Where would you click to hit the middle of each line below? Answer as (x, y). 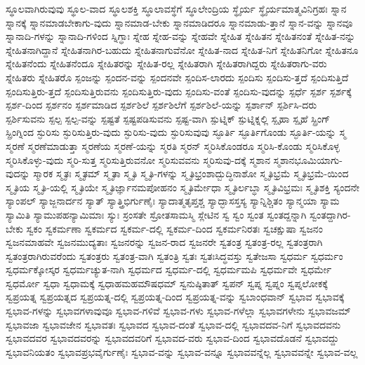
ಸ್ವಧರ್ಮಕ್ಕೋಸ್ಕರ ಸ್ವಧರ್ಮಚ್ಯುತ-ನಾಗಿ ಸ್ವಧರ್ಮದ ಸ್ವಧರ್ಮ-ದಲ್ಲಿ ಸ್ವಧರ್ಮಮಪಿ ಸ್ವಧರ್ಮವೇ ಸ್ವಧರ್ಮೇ (169, 269)
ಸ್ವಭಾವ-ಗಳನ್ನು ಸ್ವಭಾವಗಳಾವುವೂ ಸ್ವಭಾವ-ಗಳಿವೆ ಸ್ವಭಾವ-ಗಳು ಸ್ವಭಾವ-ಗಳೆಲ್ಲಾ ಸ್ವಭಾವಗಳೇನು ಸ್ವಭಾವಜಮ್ (178, 311)
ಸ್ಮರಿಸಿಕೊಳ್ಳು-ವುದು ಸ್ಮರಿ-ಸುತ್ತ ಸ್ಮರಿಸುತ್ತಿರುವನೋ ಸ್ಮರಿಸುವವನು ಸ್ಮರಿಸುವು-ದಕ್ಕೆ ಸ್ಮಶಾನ (138, 159)
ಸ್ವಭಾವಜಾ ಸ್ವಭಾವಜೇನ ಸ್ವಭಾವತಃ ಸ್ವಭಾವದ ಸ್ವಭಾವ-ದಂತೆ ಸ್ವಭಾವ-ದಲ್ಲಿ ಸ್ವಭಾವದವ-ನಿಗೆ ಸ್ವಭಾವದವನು (173, 324)
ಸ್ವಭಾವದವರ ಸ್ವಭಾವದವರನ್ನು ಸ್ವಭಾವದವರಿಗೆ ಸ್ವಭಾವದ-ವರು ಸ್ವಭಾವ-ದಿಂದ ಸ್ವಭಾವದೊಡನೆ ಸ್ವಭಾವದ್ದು (172, 338)
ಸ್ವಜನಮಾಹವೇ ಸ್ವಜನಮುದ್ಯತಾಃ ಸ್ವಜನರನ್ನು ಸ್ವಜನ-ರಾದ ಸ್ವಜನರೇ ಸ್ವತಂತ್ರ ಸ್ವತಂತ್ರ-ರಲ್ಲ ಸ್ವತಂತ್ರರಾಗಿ (164, 242)
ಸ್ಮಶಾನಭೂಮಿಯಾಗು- (308, 159)
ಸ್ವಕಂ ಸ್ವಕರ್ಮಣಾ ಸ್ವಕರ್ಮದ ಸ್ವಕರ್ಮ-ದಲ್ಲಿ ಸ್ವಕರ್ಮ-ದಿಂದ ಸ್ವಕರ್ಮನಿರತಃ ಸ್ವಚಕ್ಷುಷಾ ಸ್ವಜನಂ (174, 228)
